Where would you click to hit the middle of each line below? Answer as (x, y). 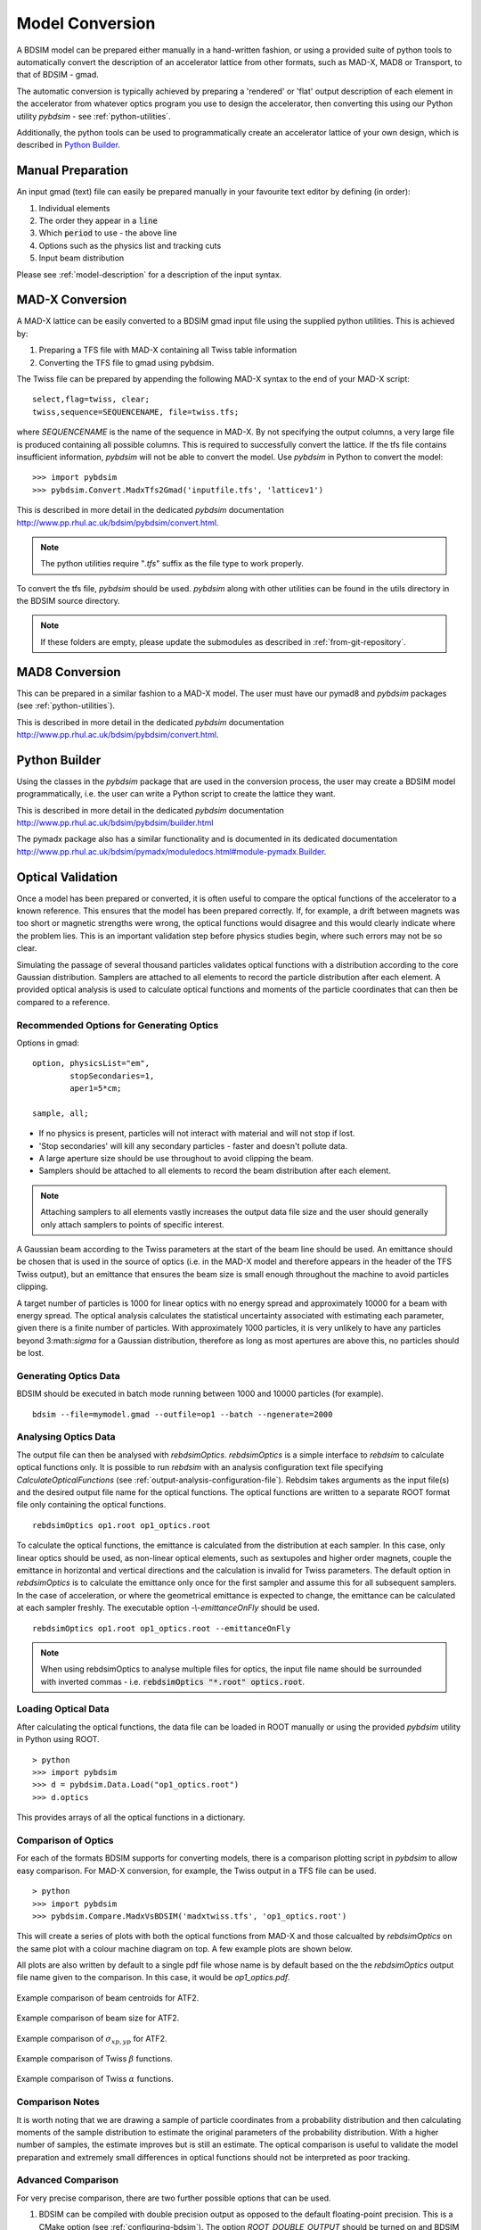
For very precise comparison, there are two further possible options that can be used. (174, 2198)
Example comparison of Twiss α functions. (95, 2079)
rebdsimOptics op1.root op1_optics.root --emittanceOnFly (162, 1628)
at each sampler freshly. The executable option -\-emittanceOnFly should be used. (168, 1608)
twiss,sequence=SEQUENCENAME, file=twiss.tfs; (136, 412)
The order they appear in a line (98, 220)
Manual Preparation (73, 171)
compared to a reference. (63, 1002)
